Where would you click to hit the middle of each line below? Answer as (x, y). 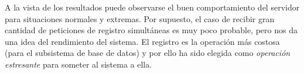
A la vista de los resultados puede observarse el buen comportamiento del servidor (152, 7)
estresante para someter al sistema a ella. (78, 64)
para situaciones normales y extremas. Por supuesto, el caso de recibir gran (140, 18)
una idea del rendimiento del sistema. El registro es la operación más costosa (142, 41)
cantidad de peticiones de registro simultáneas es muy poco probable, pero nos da (151, 30)
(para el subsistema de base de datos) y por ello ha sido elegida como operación (148, 53)
